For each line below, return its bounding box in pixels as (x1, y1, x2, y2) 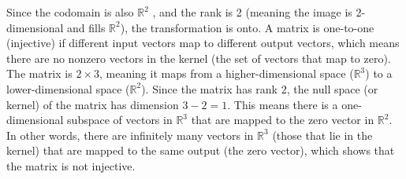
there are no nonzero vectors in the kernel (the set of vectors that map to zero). (6, 49, 391, 66)
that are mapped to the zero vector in (191, 111, 374, 128)
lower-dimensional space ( (6, 80, 130, 97)
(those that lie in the (272, 126, 373, 143)
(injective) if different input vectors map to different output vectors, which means (6, 35, 400, 51)
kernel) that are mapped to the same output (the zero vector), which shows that (6, 142, 395, 159)
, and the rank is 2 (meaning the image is (152, 4, 352, 20)
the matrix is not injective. (6, 157, 136, 174)
